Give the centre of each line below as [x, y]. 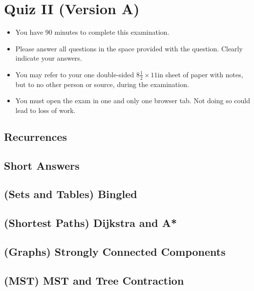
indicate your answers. [49, 58]
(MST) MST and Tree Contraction [94, 280]
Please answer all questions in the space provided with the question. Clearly [129, 48]
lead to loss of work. [45, 110]
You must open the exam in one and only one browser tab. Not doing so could [133, 101]
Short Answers [42, 165]
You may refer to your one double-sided [75, 74]
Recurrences [36, 136]
